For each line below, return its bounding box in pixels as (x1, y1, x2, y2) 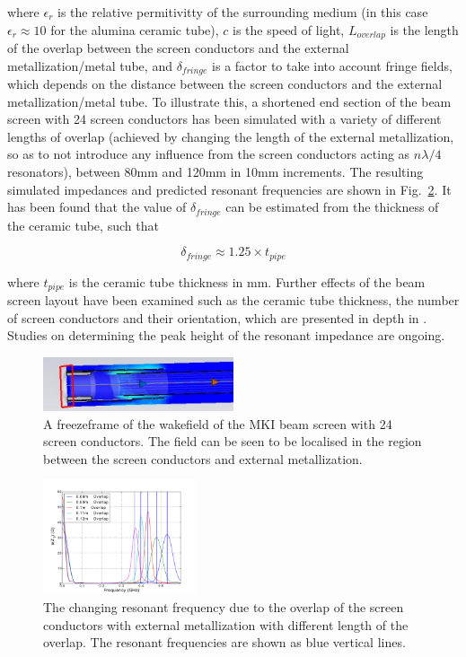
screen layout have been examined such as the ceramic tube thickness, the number (7, 291, 460, 310)
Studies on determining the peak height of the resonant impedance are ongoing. (7, 326, 445, 345)
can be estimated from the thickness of (225, 197, 439, 216)
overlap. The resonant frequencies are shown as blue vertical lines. (43, 633, 406, 652)
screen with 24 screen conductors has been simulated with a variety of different (7, 109, 442, 128)
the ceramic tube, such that (7, 215, 159, 234)
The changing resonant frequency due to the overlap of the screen (43, 598, 404, 617)
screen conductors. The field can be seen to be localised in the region (43, 432, 422, 451)
